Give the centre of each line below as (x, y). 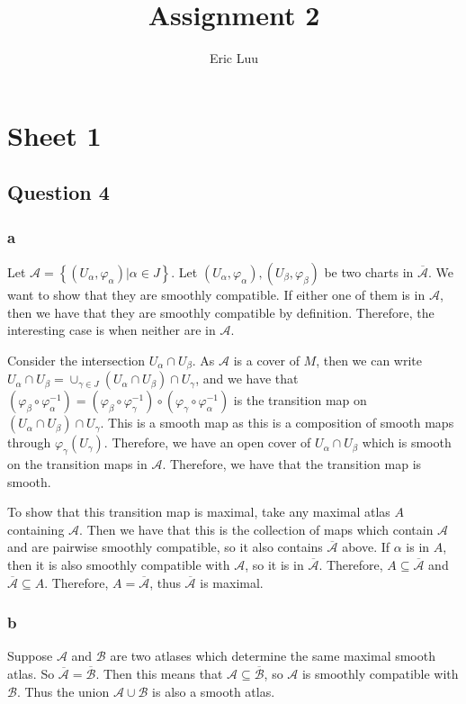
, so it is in (274, 564)
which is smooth (407, 442)
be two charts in (369, 271)
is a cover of (266, 360)
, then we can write (369, 360)
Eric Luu (234, 58)
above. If (366, 547)
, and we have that (247, 379)
